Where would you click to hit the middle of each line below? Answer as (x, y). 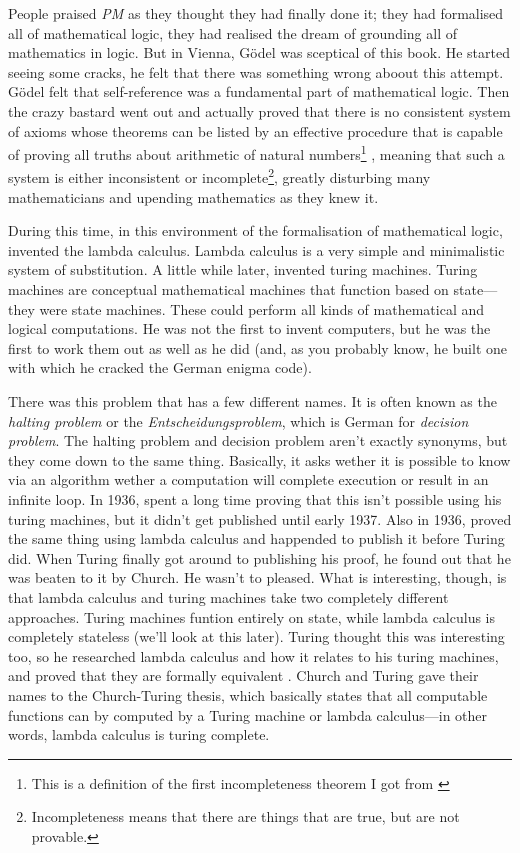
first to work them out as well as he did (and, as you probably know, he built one (257, 347)
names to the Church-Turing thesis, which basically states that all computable (248, 694)
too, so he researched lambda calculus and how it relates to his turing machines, (253, 655)
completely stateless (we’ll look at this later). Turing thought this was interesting (256, 636)
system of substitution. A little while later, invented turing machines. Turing (243, 269)
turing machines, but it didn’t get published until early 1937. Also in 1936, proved (260, 518)
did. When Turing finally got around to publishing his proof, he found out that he (259, 557)
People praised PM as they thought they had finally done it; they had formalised (256, 13)
